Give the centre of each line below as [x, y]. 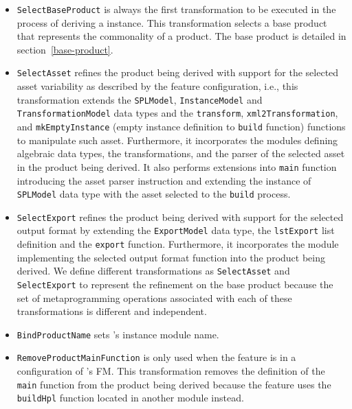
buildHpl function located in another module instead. [130, 398]
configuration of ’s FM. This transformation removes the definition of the [171, 371]
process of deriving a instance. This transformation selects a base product [172, 22]
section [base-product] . [65, 49]
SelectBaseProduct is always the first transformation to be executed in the [176, 9]
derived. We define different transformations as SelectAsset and [153, 271]
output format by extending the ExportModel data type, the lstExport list [176, 230]
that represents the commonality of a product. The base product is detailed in [181, 36]
